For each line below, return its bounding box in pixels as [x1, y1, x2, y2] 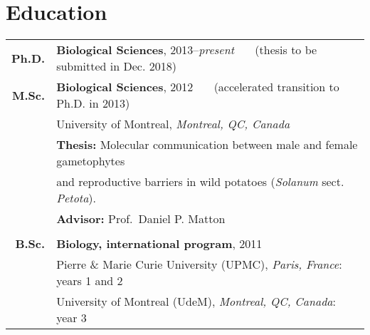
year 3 [56, 309, 87, 326]
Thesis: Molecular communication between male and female [56, 136, 358, 153]
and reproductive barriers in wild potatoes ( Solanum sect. [56, 173, 344, 190]
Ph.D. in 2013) [56, 95, 130, 112]
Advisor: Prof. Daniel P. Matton [56, 210, 226, 227]
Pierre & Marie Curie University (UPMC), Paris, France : [56, 256, 342, 273]
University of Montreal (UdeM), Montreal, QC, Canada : [56, 293, 336, 310]
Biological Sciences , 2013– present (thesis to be [56, 41, 317, 58]
